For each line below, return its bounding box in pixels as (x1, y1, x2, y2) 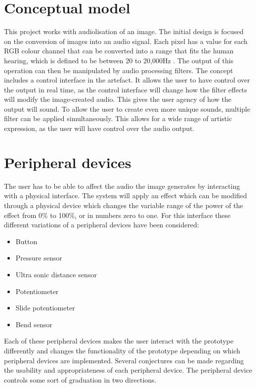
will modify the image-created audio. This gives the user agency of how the (4, 94, 231, 104)
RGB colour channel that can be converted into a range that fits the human (4, 45, 234, 56)
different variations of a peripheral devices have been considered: (4, 219, 199, 230)
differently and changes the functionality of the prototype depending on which (4, 345, 241, 355)
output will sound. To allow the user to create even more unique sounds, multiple (4, 103, 251, 114)
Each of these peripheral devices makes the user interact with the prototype (4, 336, 234, 346)
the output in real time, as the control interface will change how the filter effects (4, 84, 247, 94)
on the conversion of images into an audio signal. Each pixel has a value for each (4, 36, 248, 46)
